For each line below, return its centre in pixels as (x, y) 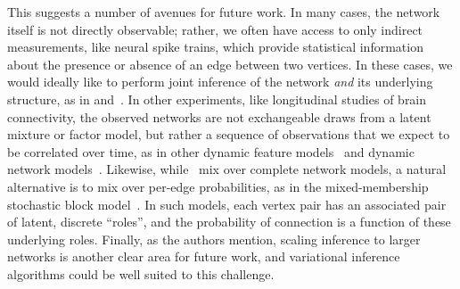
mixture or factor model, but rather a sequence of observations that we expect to (229, 134)
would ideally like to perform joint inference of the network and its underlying (220, 82)
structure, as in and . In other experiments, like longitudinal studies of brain (217, 99)
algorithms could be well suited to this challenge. (141, 273)
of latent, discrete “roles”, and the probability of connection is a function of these (229, 222)
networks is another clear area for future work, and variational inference (204, 256)
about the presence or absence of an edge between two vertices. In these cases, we (230, 64)
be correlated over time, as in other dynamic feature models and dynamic (211, 151)
